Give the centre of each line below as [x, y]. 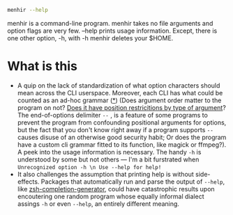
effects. [28, 182]
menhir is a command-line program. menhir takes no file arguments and [110, 23]
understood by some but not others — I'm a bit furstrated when [108, 159]
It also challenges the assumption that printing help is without [105, 174]
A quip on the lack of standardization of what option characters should [119, 85]
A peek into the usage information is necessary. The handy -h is [109, 152]
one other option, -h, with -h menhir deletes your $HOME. [90, 38]
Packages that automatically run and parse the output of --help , [133, 182]
